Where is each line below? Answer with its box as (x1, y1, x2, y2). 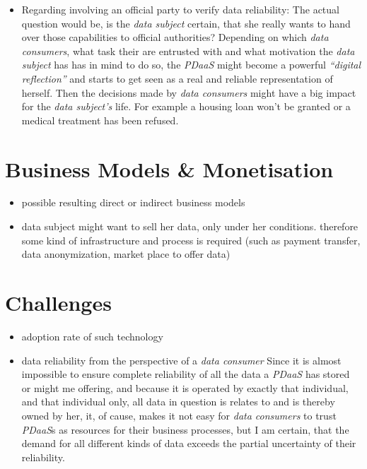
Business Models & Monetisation (5, 154, 334, 183)
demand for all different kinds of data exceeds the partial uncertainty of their (21, 436, 356, 451)
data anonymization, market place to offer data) (21, 247, 231, 261)
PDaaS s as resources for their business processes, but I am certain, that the (21, 422, 349, 437)
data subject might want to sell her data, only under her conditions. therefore (21, 219, 359, 234)
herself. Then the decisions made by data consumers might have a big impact (21, 85, 356, 100)
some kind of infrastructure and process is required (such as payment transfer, (21, 232, 361, 247)
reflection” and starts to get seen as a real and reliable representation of (21, 71, 333, 85)
